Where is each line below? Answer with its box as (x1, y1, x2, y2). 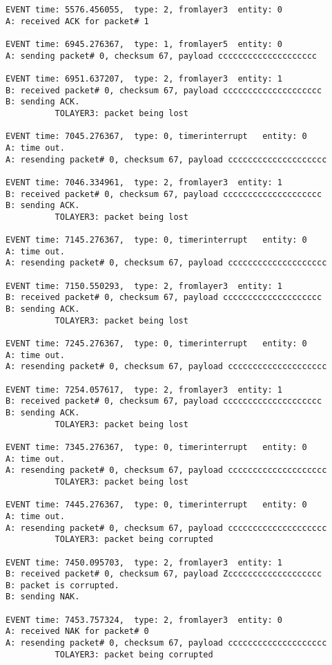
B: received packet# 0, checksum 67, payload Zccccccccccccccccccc (6, 569, 322, 579)
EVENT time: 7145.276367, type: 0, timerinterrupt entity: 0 (6, 235, 307, 245)
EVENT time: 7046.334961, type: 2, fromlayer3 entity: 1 (6, 177, 282, 187)
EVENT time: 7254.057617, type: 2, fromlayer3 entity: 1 (6, 384, 282, 395)
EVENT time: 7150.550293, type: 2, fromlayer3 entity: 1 (6, 281, 282, 291)
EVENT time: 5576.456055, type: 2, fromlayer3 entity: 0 (6, 5, 282, 15)
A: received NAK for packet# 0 (6, 626, 149, 637)
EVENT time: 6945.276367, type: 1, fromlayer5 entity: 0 (6, 39, 282, 49)
